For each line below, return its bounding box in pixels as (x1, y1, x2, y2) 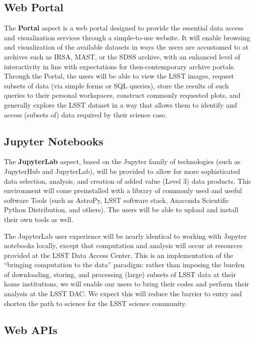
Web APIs (4, 322, 57, 337)
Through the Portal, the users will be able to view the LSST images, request (4, 71, 234, 81)
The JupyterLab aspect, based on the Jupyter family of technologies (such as (4, 156, 241, 167)
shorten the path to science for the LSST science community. (4, 298, 187, 308)
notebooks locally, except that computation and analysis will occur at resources (4, 240, 243, 251)
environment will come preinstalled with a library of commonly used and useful (4, 185, 242, 196)
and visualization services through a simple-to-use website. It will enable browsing (4, 32, 250, 42)
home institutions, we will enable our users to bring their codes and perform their (4, 279, 250, 289)
